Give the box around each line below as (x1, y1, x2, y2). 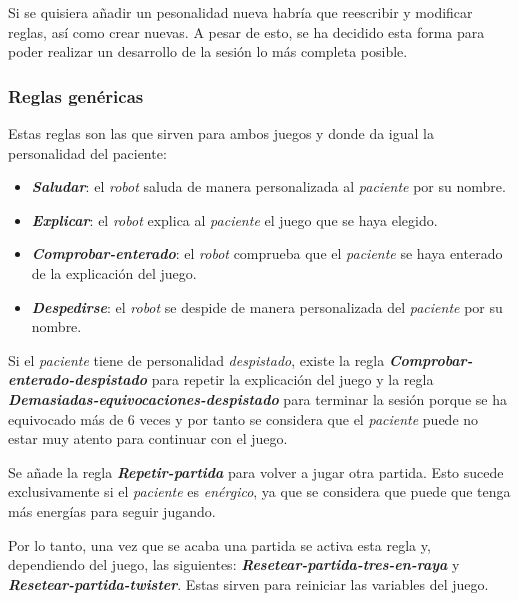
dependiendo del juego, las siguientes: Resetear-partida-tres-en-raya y (8, 554, 460, 575)
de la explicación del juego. (31, 262, 197, 283)
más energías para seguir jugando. (8, 500, 216, 521)
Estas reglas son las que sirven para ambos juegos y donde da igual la (8, 123, 434, 143)
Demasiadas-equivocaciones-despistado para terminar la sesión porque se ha (8, 388, 507, 409)
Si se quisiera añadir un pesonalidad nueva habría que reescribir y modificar (8, 2, 473, 22)
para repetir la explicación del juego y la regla (151, 369, 434, 390)
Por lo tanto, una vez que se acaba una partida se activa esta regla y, (8, 534, 431, 555)
